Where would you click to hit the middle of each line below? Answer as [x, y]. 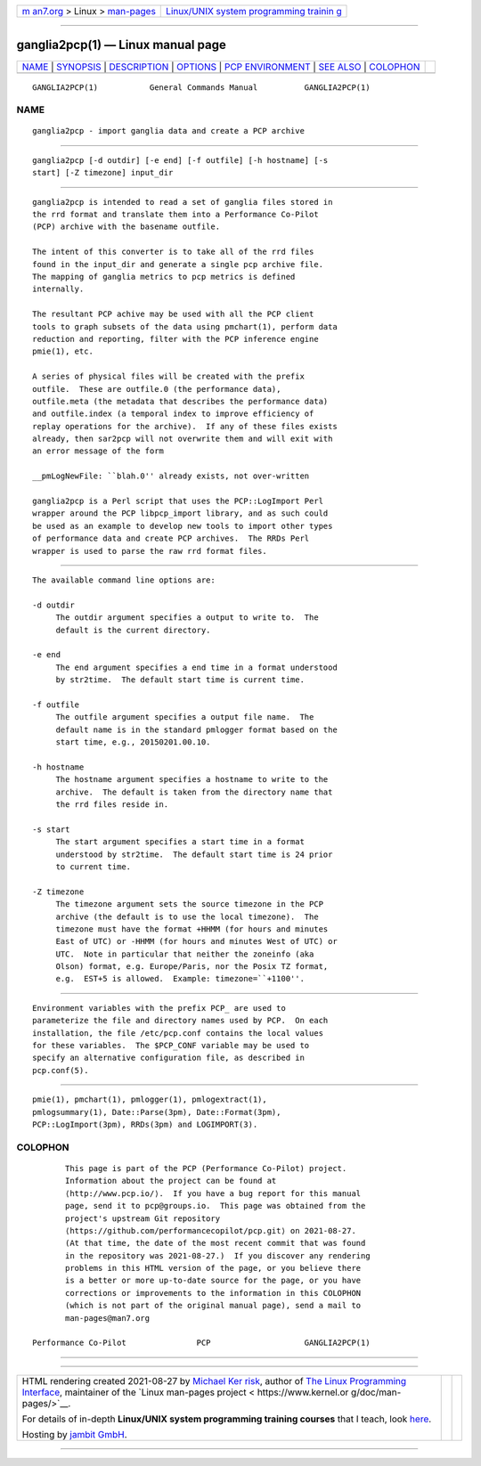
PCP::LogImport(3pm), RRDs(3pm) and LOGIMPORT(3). [145, 1124]
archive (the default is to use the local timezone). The [188, 916]
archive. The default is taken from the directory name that [194, 792]
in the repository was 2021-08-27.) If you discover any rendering [218, 1255]
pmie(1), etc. [63, 351]
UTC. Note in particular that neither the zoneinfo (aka [185, 954]
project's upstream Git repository [143, 1218]
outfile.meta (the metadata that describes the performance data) [180, 401]
